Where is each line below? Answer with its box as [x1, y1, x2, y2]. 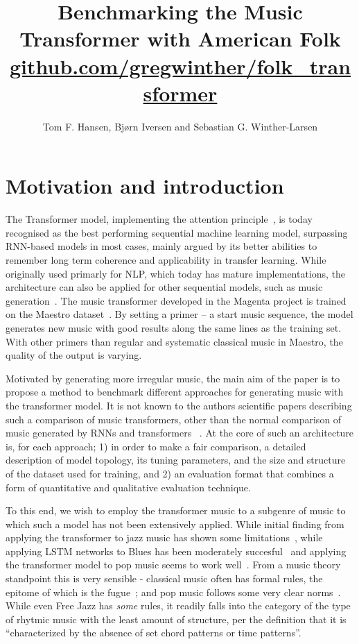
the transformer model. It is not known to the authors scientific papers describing [6, 398, 352, 412]
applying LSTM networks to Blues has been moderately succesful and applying [6, 543, 347, 558]
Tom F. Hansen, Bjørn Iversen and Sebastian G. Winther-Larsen [42, 119, 318, 133]
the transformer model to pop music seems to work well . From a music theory [6, 557, 341, 572]
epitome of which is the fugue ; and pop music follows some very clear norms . [6, 584, 341, 599]
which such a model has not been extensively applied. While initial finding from [6, 516, 344, 531]
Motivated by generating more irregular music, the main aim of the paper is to [6, 371, 340, 385]
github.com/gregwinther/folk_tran [9, 51, 351, 80]
